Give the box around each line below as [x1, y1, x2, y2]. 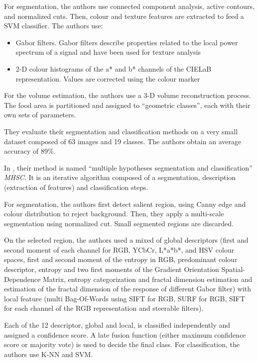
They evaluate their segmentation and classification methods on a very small [4, 126, 238, 136]
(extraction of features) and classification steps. [4, 181, 148, 192]
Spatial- [221, 264, 245, 274]
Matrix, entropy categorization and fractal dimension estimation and [42, 273, 253, 284]
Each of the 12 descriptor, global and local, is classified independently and [4, 320, 231, 330]
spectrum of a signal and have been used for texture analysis [15, 47, 201, 57]
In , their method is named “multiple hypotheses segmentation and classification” [4, 162, 253, 173]
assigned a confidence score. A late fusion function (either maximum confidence [4, 329, 246, 340]
